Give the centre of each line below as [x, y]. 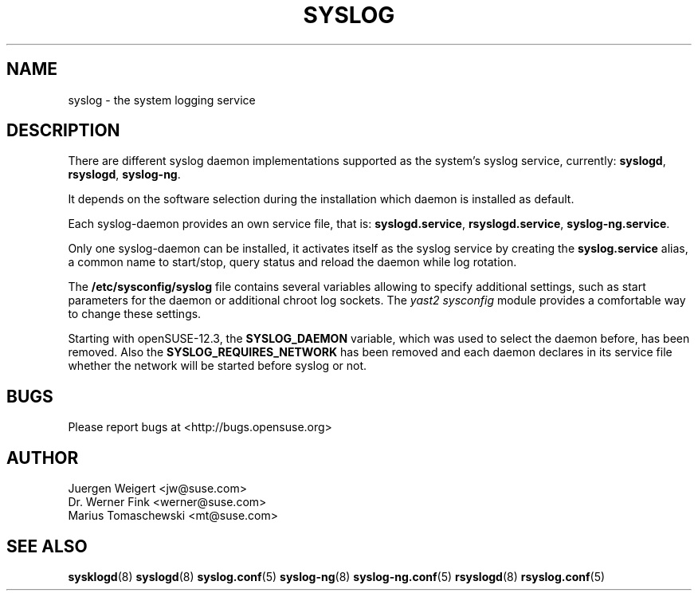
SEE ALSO [47, 546]
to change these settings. [135, 314]
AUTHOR [43, 458]
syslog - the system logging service [162, 100]
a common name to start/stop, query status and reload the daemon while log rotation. [292, 262]
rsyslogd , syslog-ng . [124, 175]
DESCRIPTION [63, 131]
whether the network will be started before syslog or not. [218, 366]
